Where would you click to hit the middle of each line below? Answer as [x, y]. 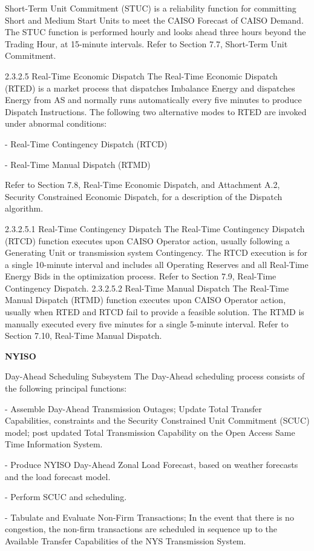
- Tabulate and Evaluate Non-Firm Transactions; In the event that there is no [149, 517]
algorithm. [24, 208]
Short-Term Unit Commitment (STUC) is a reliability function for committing [151, 8]
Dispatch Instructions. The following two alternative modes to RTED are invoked [156, 111]
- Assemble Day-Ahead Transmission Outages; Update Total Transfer [133, 408]
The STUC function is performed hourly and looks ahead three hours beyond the [155, 32]
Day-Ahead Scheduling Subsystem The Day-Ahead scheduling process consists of [155, 376]
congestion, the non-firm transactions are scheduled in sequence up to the [141, 529]
